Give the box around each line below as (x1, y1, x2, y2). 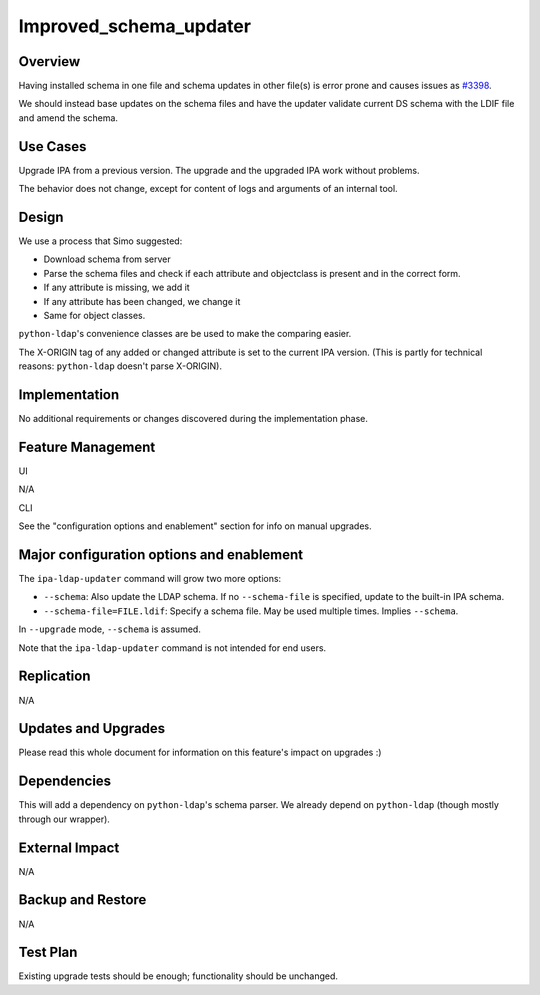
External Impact (18, 839, 120, 856)
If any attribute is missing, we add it (43, 281, 190, 294)
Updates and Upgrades (18, 720, 166, 737)
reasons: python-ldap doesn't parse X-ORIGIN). (18, 360, 222, 372)
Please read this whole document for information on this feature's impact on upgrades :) (18, 746, 382, 759)
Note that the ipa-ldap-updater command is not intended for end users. (18, 641, 327, 654)
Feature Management (18, 438, 156, 455)
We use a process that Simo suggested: (18, 235, 183, 247)
